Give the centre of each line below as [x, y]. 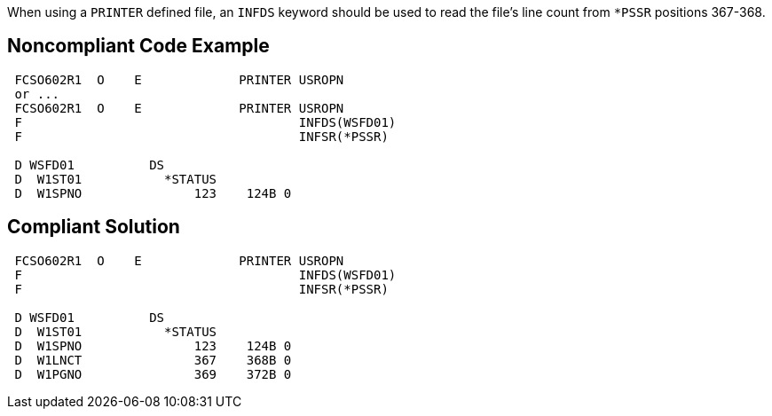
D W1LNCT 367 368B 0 [153, 360]
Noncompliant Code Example [138, 46]
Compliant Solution [94, 227]
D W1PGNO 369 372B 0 [153, 374]
